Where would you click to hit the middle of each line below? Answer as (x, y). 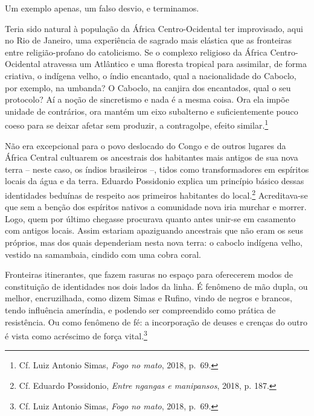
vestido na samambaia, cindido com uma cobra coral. (103, 254)
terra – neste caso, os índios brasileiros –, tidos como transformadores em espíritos (157, 169)
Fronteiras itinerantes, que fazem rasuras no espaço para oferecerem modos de (149, 274)
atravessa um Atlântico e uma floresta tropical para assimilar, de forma (175, 64)
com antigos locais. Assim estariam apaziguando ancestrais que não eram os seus (154, 230)
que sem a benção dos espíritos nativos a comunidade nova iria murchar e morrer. (156, 207)
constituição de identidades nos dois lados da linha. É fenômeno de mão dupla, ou (156, 286)
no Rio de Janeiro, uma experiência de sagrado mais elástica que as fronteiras (148, 40)
